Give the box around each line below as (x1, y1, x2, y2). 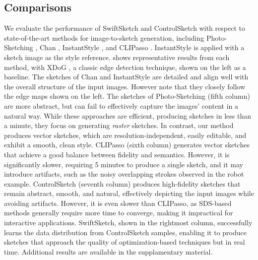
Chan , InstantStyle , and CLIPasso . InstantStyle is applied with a (39, 42, 245, 53)
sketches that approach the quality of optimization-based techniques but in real (4, 237, 245, 247)
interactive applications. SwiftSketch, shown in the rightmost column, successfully (4, 217, 253, 228)
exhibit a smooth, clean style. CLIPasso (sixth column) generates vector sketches (4, 139, 250, 150)
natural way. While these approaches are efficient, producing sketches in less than (4, 110, 251, 121)
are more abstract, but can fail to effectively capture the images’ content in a (4, 100, 238, 111)
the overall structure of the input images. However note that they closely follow (4, 81, 246, 91)
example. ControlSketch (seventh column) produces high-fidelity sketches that (4, 178, 241, 189)
